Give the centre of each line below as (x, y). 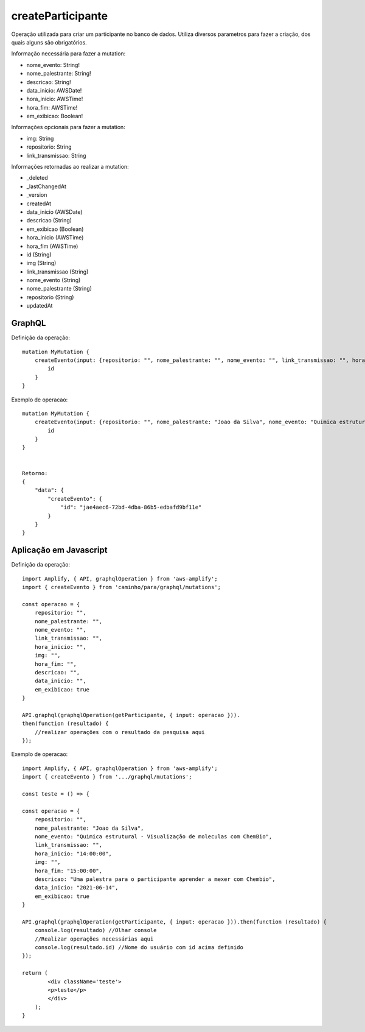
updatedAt (40, 306)
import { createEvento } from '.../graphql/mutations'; (107, 777)
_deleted (37, 178)
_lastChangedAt (47, 186)
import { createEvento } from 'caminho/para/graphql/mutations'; (122, 587)
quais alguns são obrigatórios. (49, 42)
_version (37, 195)
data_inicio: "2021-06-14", (76, 888)
